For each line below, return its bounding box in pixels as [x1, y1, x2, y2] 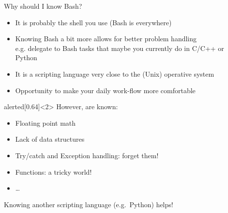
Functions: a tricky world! [15, 166, 92, 177]
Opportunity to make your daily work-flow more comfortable [15, 85, 196, 95]
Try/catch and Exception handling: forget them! [15, 150, 159, 160]
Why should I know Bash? [4, 1, 82, 11]
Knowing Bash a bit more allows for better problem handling [15, 33, 197, 44]
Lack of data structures [15, 134, 85, 144]
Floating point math [15, 117, 76, 128]
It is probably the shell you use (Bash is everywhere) [15, 17, 172, 27]
